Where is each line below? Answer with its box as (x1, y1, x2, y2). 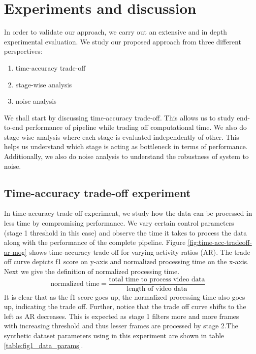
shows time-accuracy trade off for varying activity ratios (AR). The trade (29, 246, 251, 257)
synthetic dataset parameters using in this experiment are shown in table (4, 330, 224, 341)
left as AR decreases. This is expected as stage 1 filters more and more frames (4, 311, 239, 321)
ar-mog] (4, 246, 27, 257)
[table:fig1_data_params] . (4, 340, 83, 350)
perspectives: (4, 46, 42, 56)
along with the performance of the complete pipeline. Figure (4, 237, 186, 247)
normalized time (50, 280, 99, 288)
